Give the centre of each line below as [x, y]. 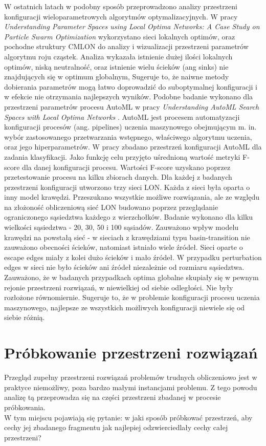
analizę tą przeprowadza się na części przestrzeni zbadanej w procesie [113, 397]
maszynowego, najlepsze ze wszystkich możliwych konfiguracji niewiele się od [125, 307]
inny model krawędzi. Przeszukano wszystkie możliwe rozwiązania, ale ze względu [132, 197]
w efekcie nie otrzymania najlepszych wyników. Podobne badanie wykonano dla [129, 97]
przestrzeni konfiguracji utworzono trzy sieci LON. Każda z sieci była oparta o [127, 187]
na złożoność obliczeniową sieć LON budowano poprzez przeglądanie [111, 207]
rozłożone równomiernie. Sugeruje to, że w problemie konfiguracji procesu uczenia [132, 297]
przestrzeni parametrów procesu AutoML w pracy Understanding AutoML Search [132, 106]
